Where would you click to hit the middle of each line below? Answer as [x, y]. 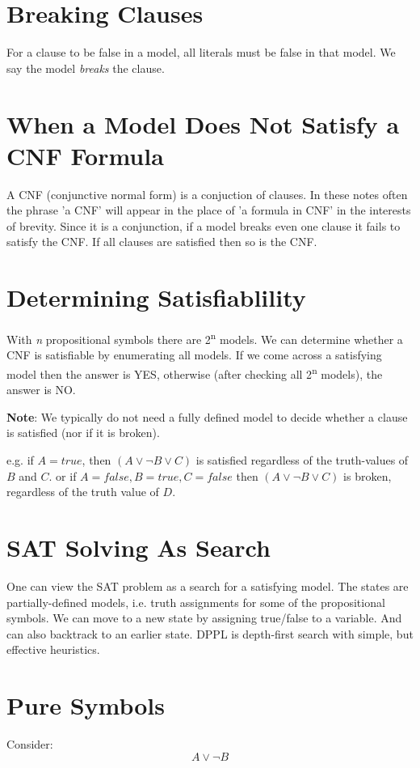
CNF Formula [85, 155]
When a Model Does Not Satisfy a [203, 123]
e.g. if [20, 460]
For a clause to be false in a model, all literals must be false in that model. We [201, 52]
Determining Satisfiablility [156, 297]
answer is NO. [41, 390]
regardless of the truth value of [83, 492]
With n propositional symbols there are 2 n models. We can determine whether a [205, 338]
